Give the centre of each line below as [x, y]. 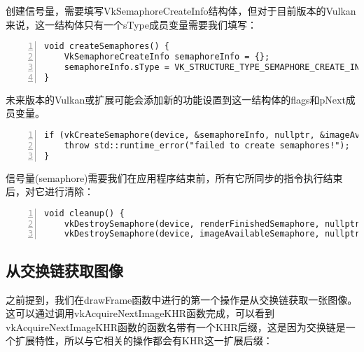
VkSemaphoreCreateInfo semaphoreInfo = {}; [167, 57]
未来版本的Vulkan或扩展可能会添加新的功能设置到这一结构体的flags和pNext [176, 99]
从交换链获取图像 [64, 270]
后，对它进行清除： [50, 191]
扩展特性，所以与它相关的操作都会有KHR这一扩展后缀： [144, 340]
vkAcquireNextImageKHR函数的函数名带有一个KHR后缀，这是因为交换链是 [176, 326]
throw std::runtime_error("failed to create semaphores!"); [207, 145]
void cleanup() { [84, 213]
